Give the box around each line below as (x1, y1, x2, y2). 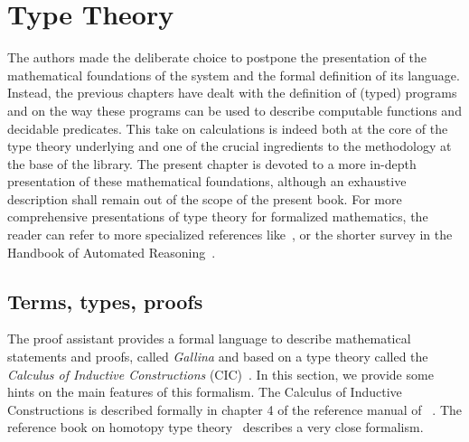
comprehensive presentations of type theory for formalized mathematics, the (7, 207, 428, 226)
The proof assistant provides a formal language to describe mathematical (7, 329, 411, 348)
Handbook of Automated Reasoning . (7, 242, 216, 261)
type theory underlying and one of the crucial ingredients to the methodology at (7, 136, 452, 155)
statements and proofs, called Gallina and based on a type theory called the (7, 347, 428, 366)
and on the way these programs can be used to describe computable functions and (7, 100, 462, 119)
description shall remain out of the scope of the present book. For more (7, 189, 402, 208)
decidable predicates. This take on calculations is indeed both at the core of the (7, 118, 448, 137)
